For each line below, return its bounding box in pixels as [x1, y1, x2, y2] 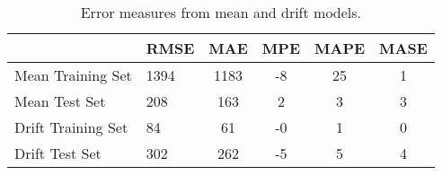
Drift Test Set [14, 143, 102, 163]
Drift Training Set [14, 117, 128, 137]
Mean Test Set [14, 91, 106, 111]
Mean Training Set [14, 65, 132, 85]
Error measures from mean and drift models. [80, 2, 362, 22]
